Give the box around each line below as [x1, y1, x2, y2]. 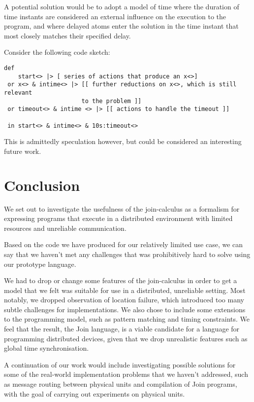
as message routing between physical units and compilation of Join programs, [4, 379, 237, 389]
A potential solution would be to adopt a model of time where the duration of [4, 1, 239, 11]
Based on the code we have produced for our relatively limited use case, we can [4, 239, 243, 250]
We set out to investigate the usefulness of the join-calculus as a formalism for [4, 203, 240, 214]
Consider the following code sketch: [4, 47, 110, 57]
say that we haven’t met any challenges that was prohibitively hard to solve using [4, 249, 251, 259]
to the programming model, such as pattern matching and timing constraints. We [4, 314, 250, 324]
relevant [4, 89, 32, 96]
